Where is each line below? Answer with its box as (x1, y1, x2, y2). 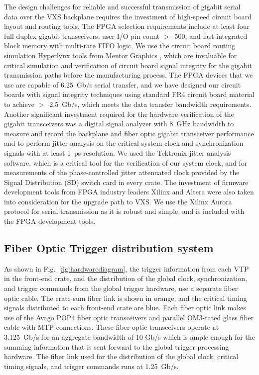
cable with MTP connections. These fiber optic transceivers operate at (4, 322, 219, 332)
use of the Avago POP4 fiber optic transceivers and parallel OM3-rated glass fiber (4, 312, 254, 322)
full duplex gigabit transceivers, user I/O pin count (4, 30, 160, 41)
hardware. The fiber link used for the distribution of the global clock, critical (4, 351, 239, 362)
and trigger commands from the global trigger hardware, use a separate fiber (4, 283, 238, 293)
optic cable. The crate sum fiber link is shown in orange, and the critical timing (4, 292, 247, 303)
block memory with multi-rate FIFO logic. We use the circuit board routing (4, 40, 236, 51)
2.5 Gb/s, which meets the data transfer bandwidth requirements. (49, 98, 252, 109)
